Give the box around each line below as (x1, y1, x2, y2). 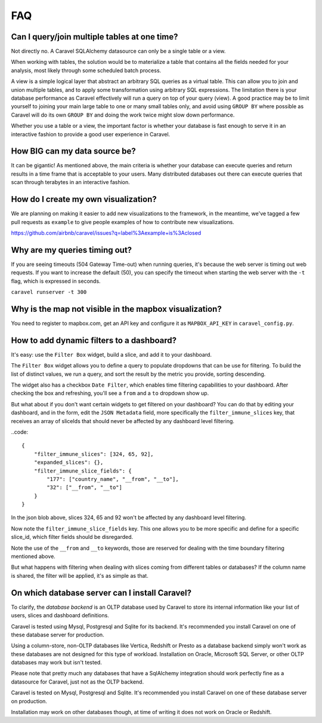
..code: (11, 428, 29, 436)
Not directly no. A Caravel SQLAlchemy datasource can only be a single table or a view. (11, 48, 226, 55)
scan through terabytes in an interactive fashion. (11, 179, 131, 186)
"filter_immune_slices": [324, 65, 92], (33, 451, 154, 457)
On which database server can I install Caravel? (11, 587, 192, 598)
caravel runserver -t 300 (11, 289, 87, 296)
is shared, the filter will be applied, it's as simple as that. (11, 572, 148, 579)
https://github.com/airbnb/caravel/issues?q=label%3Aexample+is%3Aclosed (11, 229, 202, 236)
